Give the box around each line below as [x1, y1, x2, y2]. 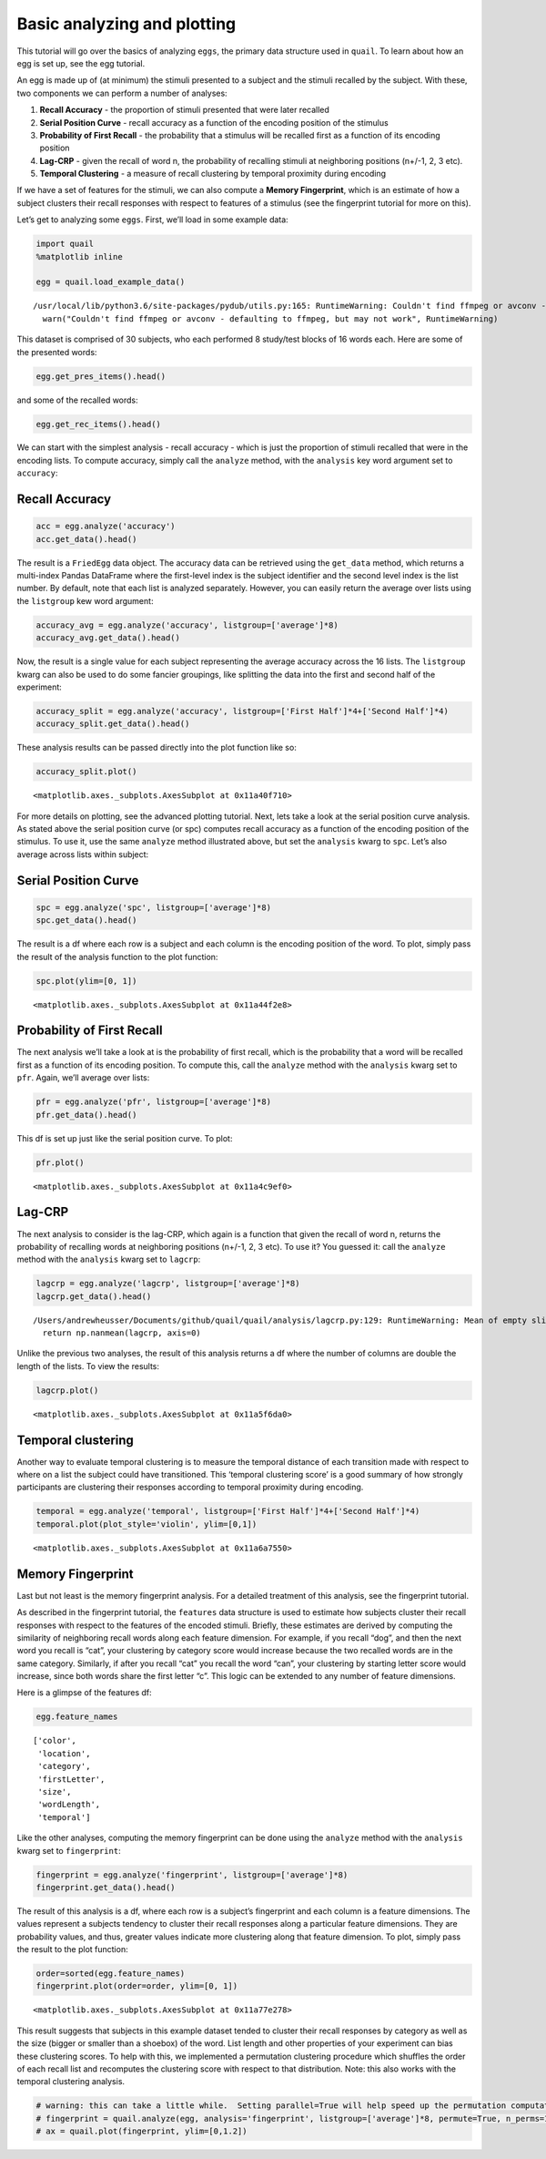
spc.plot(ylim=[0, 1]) [35, 976, 137, 986]
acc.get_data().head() [35, 534, 137, 544]
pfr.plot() [35, 1157, 85, 1168]
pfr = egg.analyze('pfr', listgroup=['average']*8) [35, 1097, 272, 1107]
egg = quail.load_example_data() [35, 277, 186, 287]
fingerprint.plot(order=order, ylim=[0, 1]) [35, 1981, 238, 1991]
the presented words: [16, 346, 97, 357]
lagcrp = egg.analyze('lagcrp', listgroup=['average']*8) [35, 1278, 300, 1289]
